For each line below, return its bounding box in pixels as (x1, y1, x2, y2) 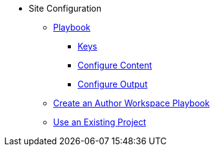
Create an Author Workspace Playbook (53, 98, 210, 108)
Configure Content (78, 60, 152, 70)
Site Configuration (29, 3, 102, 13)
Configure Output (78, 79, 148, 89)
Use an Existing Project (53, 117, 147, 127)
